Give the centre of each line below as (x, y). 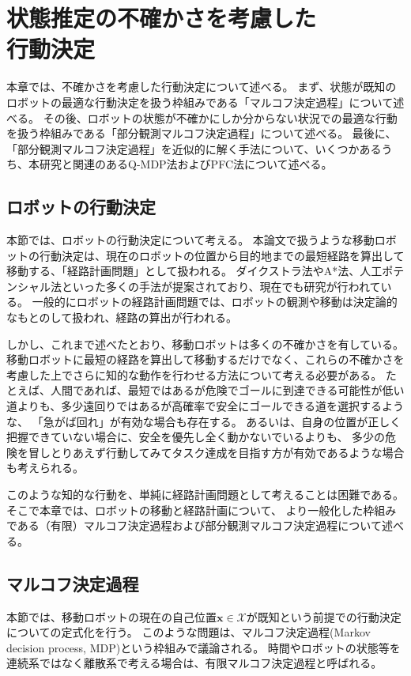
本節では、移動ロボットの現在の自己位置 (111, 616)
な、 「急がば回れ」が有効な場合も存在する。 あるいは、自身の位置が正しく (204, 421)
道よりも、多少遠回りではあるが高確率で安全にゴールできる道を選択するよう (205, 406)
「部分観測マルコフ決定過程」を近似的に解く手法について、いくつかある (194, 148)
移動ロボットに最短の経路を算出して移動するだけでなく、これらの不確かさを (205, 359)
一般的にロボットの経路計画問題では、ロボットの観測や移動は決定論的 (215, 302)
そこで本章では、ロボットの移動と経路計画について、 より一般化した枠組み (202, 510)
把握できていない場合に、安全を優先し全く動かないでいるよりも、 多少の (196, 437)
